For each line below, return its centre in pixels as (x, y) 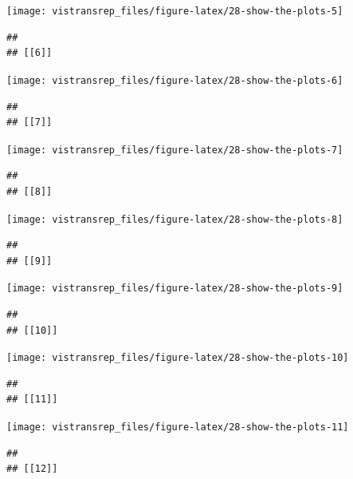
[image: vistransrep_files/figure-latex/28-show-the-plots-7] (175, 150)
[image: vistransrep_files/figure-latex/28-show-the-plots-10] (178, 358)
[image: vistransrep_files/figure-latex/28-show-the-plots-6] (175, 80)
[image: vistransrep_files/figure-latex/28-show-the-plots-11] (178, 428)
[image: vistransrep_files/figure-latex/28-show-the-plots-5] (175, 11)
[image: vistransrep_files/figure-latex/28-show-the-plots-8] (175, 219)
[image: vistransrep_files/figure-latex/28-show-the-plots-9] (175, 289)
